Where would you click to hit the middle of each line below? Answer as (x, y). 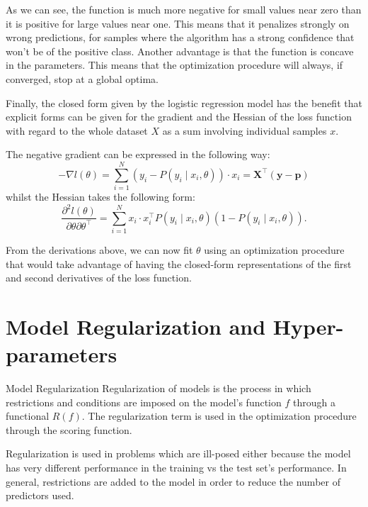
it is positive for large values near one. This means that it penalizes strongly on (178, 23)
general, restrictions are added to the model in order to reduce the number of (173, 481)
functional (28, 416)
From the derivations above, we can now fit (99, 249)
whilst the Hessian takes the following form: (100, 197)
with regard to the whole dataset (77, 130)
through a (314, 402)
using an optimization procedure (274, 249)
